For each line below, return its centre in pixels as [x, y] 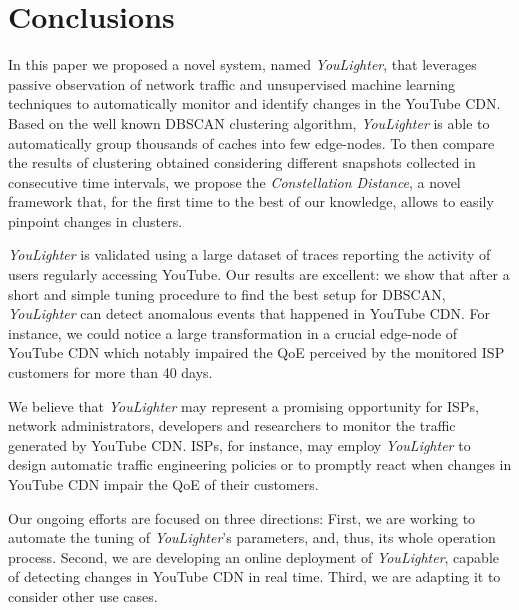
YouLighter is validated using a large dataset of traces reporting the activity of [249, 254]
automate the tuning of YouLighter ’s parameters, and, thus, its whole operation [252, 537]
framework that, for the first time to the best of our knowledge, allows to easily [251, 201]
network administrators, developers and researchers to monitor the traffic [232, 425]
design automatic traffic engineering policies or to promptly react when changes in [260, 464]
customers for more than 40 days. [110, 372]
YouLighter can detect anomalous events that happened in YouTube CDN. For [249, 313]
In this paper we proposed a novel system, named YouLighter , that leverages [242, 64]
